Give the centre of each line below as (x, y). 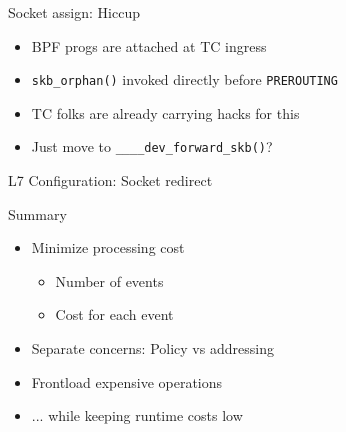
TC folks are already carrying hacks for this (165, 112)
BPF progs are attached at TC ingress (149, 45)
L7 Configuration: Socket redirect (110, 180)
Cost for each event (114, 314)
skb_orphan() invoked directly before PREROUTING (184, 79)
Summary (37, 213)
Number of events (109, 280)
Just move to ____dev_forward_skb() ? (152, 146)
